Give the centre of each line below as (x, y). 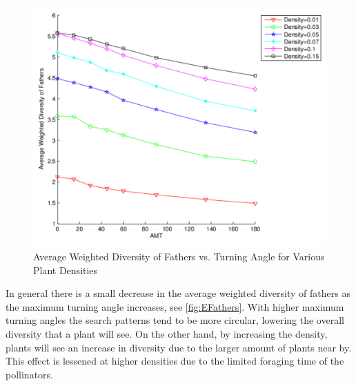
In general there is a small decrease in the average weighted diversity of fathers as (178, 293)
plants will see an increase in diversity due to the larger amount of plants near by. (179, 347)
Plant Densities (66, 270)
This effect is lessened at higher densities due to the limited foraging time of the (175, 361)
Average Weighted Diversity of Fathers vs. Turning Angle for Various (179, 257)
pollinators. (29, 374)
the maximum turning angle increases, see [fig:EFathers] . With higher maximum (175, 306)
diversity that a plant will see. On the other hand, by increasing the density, (167, 334)
